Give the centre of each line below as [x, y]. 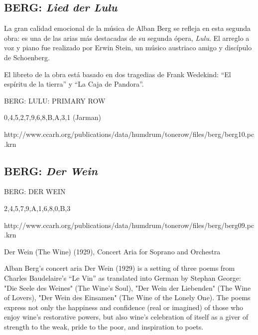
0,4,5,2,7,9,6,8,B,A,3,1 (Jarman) [53, 117]
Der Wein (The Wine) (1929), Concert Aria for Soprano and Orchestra [112, 251]
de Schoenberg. [27, 57]
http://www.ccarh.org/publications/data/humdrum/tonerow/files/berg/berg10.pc [129, 134]
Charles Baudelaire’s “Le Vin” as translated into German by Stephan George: [123, 278]
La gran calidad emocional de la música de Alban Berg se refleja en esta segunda [128, 28]
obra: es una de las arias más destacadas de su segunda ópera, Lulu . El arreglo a [127, 38]
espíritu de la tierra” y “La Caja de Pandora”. [74, 84]
